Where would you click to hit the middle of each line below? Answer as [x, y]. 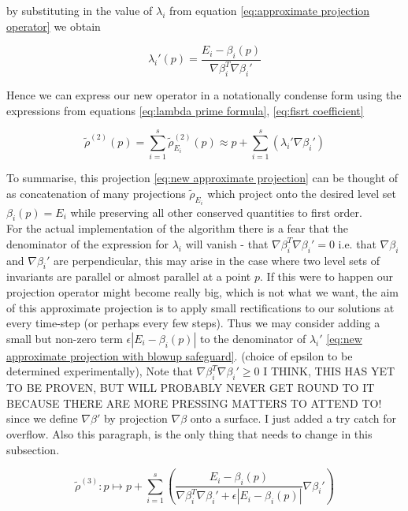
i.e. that [357, 243]
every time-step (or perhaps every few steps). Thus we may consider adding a [193, 323]
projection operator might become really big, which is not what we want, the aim [202, 292]
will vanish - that [227, 243]
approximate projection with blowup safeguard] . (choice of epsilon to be [180, 355]
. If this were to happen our [326, 276]
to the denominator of [253, 338]
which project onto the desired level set [302, 194]
